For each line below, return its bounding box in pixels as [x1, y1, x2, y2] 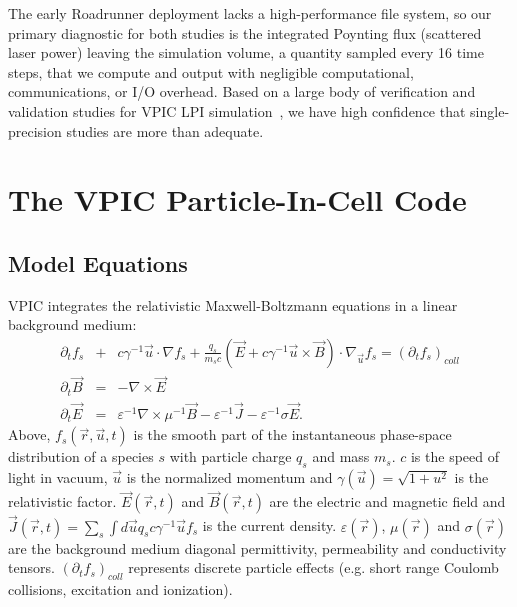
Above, [8, 424, 51, 445]
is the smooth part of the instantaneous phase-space [133, 424, 452, 445]
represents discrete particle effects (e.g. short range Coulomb [128, 557, 499, 578]
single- [470, 100, 510, 121]
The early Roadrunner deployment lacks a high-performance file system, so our [8, 3, 492, 23]
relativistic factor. [8, 491, 117, 512]
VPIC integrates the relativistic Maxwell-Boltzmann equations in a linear [8, 294, 458, 315]
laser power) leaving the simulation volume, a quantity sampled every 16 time [8, 42, 484, 63]
